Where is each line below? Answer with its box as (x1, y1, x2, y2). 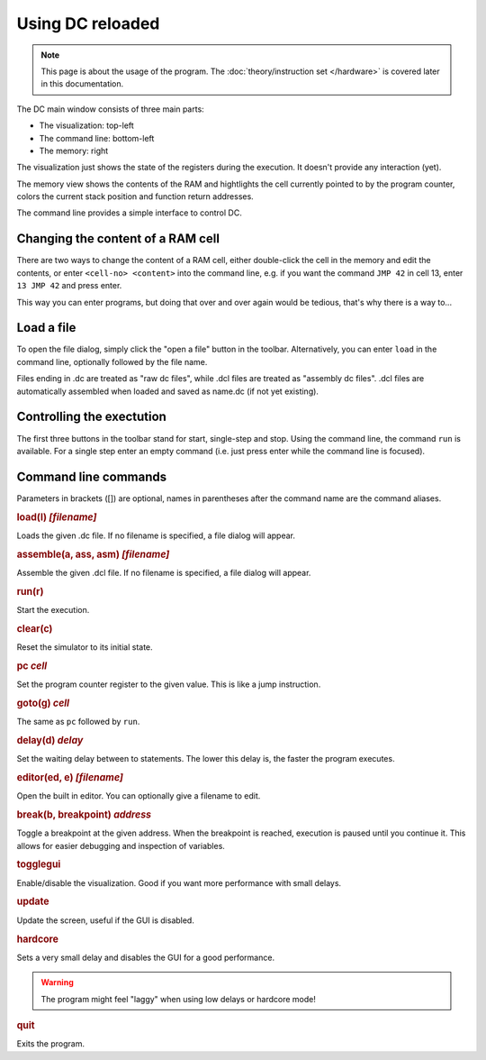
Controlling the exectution (16, 409, 166, 425)
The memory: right (39, 145, 109, 156)
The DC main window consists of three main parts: (16, 104, 204, 114)
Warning (40, 977, 74, 988)
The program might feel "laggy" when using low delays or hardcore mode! (40, 993, 317, 1004)
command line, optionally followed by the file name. (16, 356, 208, 367)
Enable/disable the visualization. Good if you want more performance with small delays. (16, 877, 342, 888)
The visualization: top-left (39, 120, 134, 131)
